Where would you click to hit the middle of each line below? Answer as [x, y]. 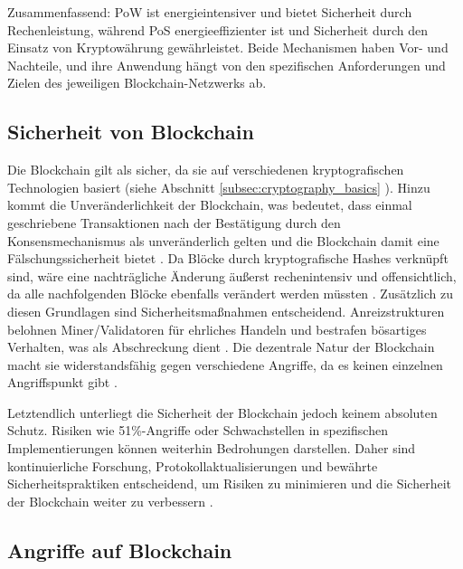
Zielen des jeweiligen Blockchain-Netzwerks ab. [137, 83]
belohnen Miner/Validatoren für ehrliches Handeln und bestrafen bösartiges [217, 329]
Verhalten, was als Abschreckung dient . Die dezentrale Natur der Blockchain [221, 347]
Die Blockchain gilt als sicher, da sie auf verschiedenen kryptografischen [206, 170]
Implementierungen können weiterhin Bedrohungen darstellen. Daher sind [212, 448]
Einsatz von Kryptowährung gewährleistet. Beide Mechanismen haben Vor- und [228, 47]
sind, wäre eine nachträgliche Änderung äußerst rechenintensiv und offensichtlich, [232, 275]
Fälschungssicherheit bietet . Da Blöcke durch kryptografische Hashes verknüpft [228, 258]
